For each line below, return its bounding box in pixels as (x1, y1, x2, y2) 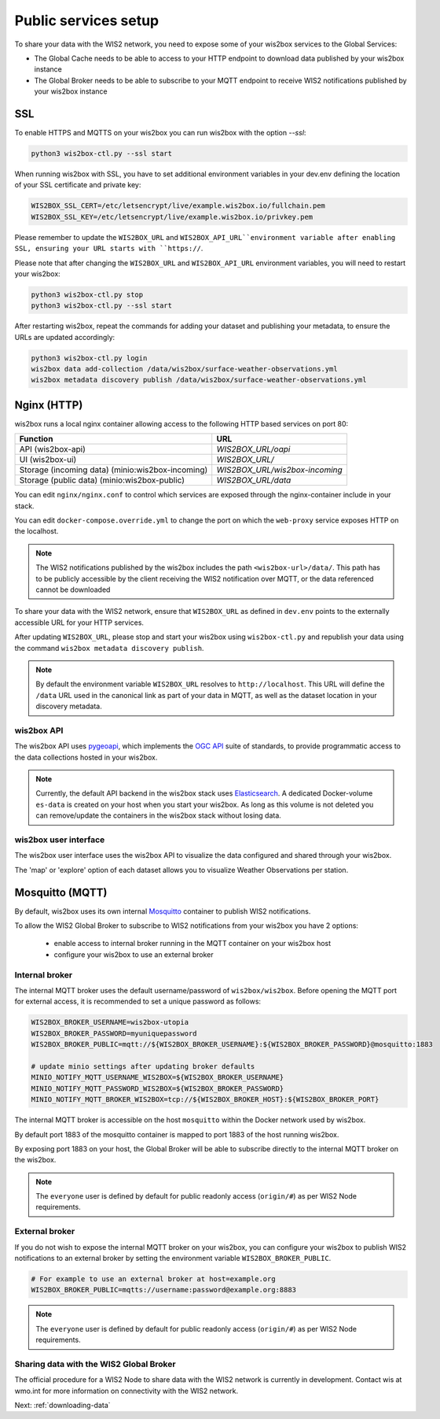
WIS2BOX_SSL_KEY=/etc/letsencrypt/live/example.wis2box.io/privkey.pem (31, 212, 313, 221)
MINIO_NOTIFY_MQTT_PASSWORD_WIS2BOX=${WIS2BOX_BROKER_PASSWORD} (31, 1084, 284, 1093)
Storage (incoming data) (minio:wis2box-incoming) (19, 464, 208, 475)
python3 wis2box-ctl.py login (31, 353, 148, 362)
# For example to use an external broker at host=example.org (31, 1274, 276, 1283)
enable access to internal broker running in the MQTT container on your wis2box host (53, 939, 332, 948)
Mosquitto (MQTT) (14, 885, 108, 899)
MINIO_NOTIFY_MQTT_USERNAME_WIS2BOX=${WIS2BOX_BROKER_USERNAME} (31, 1073, 284, 1082)
